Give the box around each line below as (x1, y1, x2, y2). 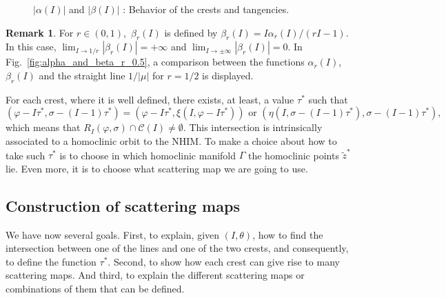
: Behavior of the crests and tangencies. (123, 2, 290, 16)
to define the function (6, 254, 97, 268)
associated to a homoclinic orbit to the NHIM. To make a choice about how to (6, 133, 337, 148)
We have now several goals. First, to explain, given (6, 227, 220, 241)
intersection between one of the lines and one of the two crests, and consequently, (6, 241, 349, 255)
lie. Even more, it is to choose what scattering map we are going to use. (6, 161, 308, 175)
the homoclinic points (247, 148, 339, 162)
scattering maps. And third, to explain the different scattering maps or (6, 268, 305, 282)
